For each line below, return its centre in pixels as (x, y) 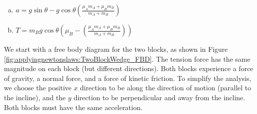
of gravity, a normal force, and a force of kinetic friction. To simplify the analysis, (128, 78)
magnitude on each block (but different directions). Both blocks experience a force (129, 68)
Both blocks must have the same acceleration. (73, 107)
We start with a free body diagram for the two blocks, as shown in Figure (116, 49)
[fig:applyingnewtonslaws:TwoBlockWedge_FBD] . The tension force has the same (127, 58)
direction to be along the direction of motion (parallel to (166, 88)
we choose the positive (38, 88)
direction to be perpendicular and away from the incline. (159, 97)
